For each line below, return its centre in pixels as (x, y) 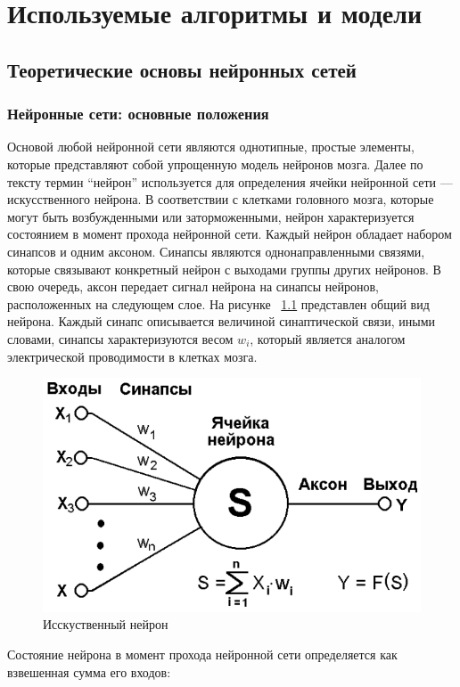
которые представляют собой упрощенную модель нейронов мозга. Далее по (215, 164)
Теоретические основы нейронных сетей (182, 69)
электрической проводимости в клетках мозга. (132, 356)
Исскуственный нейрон (106, 624)
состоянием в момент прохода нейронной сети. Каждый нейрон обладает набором (230, 234)
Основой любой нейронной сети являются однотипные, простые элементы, (211, 147)
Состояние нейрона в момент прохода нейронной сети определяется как (202, 654)
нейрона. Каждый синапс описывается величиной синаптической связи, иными (222, 321)
